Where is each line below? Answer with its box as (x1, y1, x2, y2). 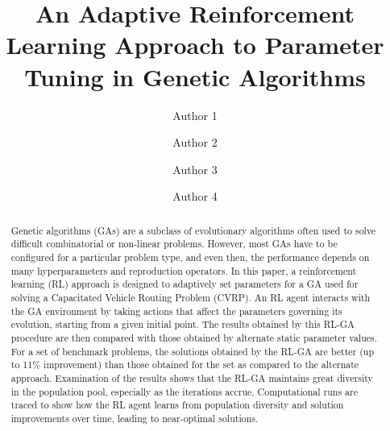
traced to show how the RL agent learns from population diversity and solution (10, 398, 344, 412)
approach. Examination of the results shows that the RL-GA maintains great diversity (10, 371, 373, 384)
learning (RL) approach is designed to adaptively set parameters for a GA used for (10, 277, 359, 291)
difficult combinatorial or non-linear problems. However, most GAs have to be (10, 237, 338, 251)
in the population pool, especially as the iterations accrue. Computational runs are (10, 384, 358, 398)
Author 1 (172, 106, 218, 123)
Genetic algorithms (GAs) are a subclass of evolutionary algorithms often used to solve (10, 223, 376, 237)
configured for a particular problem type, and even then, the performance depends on (10, 250, 370, 263)
